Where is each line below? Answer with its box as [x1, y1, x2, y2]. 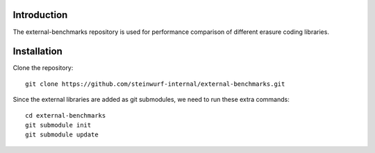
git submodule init [25, 121, 92, 129]
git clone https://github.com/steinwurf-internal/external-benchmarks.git [25, 80, 285, 88]
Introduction [12, 9, 68, 21]
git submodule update [25, 131, 99, 138]
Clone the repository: [12, 64, 74, 72]
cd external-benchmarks [25, 111, 106, 119]
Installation [12, 46, 62, 57]
